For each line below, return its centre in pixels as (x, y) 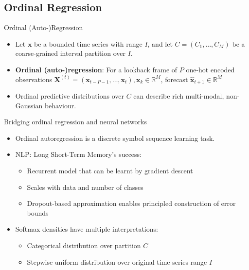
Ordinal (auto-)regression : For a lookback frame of (96, 69)
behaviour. (60, 105)
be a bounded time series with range (88, 43)
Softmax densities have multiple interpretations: (87, 229)
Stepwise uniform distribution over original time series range (117, 262)
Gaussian (29, 105)
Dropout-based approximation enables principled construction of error (131, 203)
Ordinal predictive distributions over (70, 96)
